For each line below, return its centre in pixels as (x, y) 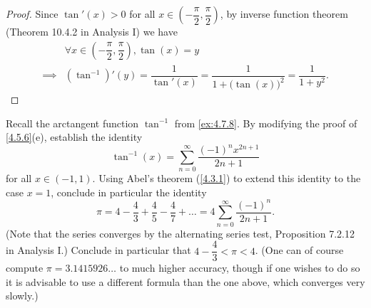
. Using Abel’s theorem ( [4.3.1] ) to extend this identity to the (227, 178)
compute (25, 268)
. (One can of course (299, 250)
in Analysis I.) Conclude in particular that (98, 250)
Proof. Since (32, 14)
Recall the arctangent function (72, 123)
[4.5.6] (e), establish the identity (74, 137)
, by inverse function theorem (284, 14)
